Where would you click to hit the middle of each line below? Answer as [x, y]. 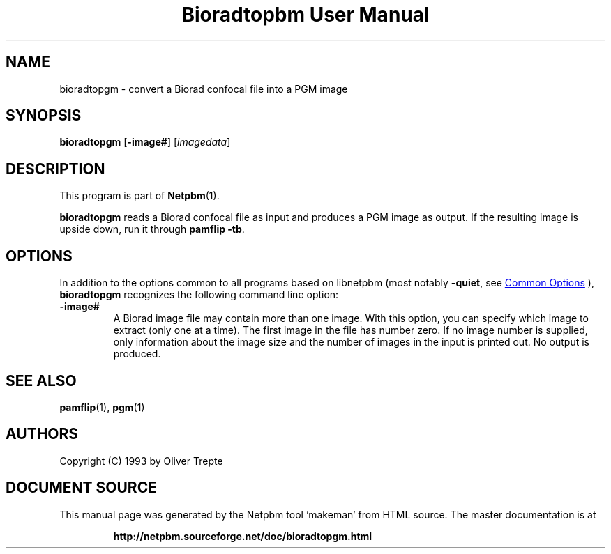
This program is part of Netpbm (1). [139, 196]
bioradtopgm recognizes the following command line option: [199, 295]
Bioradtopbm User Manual [305, 15]
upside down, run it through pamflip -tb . [152, 229]
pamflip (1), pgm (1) [102, 407]
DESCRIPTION [55, 169]
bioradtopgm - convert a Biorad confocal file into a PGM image [204, 89]
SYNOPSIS [44, 116]
